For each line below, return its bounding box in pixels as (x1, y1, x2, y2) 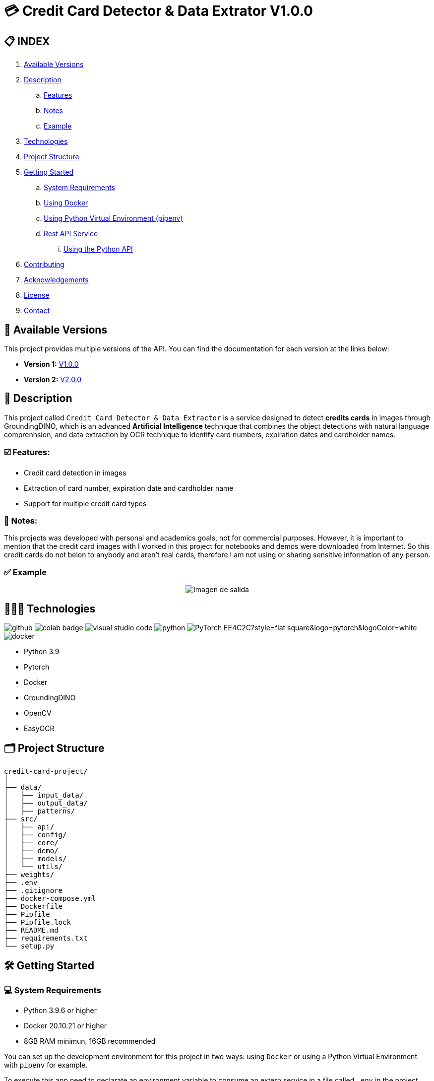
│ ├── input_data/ (4, 791, 84, 799)
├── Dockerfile (4, 902, 63, 910)
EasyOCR (24, 724, 55, 733)
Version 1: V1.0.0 (24, 360, 79, 369)
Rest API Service (44, 229, 98, 238)
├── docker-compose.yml (4, 894, 96, 902)
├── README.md (4, 926, 59, 934)
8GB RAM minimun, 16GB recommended (24, 1037, 156, 1046)
